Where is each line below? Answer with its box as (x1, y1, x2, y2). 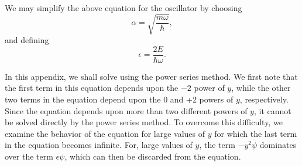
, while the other (231, 82, 291, 94)
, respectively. (239, 93, 289, 105)
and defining (5, 34, 49, 46)
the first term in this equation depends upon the (5, 82, 179, 94)
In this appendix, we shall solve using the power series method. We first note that (5, 70, 298, 82)
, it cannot (253, 104, 291, 116)
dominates (259, 139, 297, 151)
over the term (5, 150, 53, 162)
